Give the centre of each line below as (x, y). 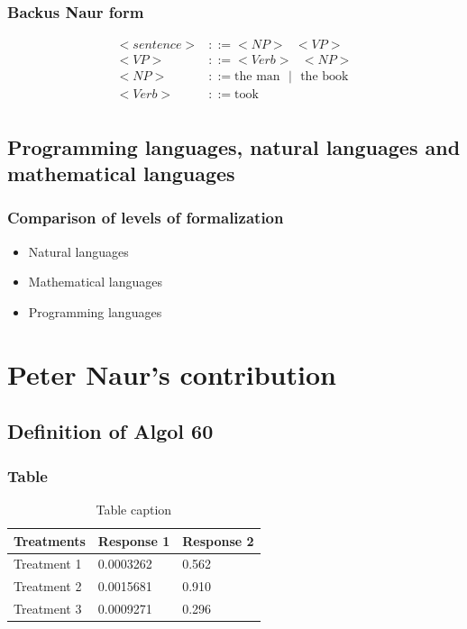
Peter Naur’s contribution (172, 374)
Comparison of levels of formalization (146, 218)
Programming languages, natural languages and (234, 146)
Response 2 (218, 540)
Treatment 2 (48, 586)
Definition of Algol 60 (110, 431)
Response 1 (134, 540)
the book (325, 77)
